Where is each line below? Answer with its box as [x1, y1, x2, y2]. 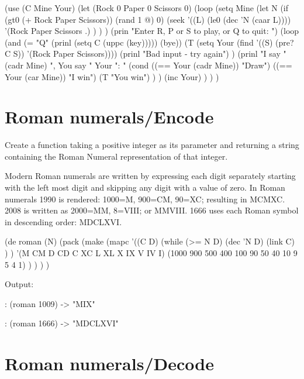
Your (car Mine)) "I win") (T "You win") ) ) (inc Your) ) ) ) [5, 70, 219, 82]
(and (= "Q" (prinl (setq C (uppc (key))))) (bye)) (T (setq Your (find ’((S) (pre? [5, 36, 294, 48]
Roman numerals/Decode [5, 352, 214, 375]
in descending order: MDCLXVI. [5, 215, 122, 228]
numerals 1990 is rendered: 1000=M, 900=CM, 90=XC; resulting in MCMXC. [5, 192, 285, 205]
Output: [5, 278, 34, 290]
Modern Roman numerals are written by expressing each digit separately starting [5, 170, 296, 182]
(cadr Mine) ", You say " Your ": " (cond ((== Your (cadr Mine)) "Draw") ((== [5, 58, 292, 71]
